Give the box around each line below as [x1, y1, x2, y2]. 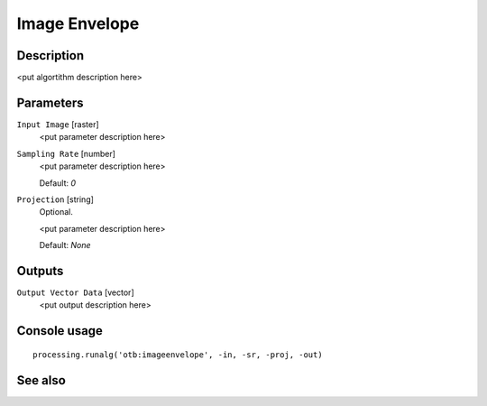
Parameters [16, 95, 84, 110]
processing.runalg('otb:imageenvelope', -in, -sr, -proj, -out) [32, 349, 324, 360]
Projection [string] [16, 194, 95, 205]
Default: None [39, 240, 91, 251]
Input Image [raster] [16, 118, 99, 130]
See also [16, 373, 67, 388]
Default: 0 [39, 177, 77, 189]
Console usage [16, 323, 104, 338]
